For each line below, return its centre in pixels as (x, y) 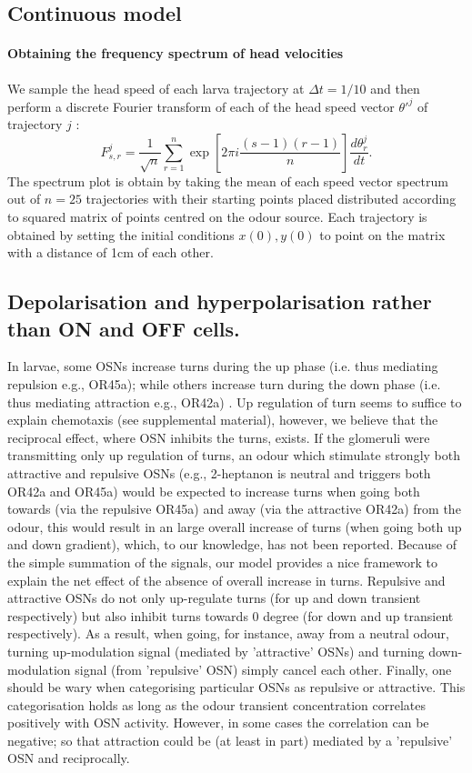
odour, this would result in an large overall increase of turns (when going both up (235, 526)
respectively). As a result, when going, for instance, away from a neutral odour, (228, 633)
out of (24, 199)
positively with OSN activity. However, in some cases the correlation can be (218, 723)
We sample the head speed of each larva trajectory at (156, 88)
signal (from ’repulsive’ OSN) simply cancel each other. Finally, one (263, 669)
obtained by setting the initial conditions (121, 234)
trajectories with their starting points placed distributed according (271, 199)
